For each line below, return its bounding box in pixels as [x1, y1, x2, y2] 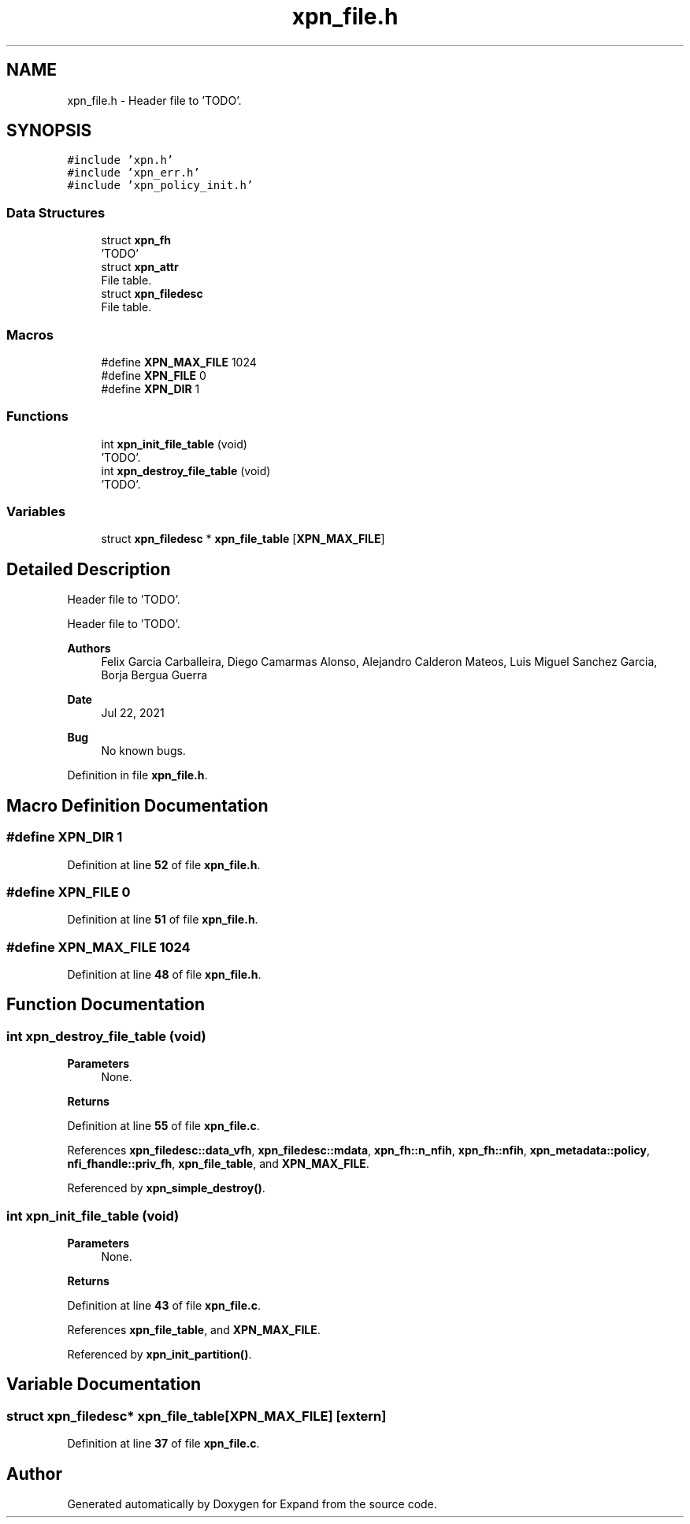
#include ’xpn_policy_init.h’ [67, 179, 254, 192]
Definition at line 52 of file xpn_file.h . [67, 857, 261, 872]
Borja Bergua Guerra [101, 668, 208, 682]
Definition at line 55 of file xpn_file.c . [67, 1119, 260, 1133]
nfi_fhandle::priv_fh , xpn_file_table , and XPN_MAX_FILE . [67, 1157, 369, 1171]
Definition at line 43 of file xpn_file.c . [67, 1298, 261, 1312]
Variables [6, 504, 66, 520]
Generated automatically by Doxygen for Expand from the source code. [67, 1497, 437, 1511]
